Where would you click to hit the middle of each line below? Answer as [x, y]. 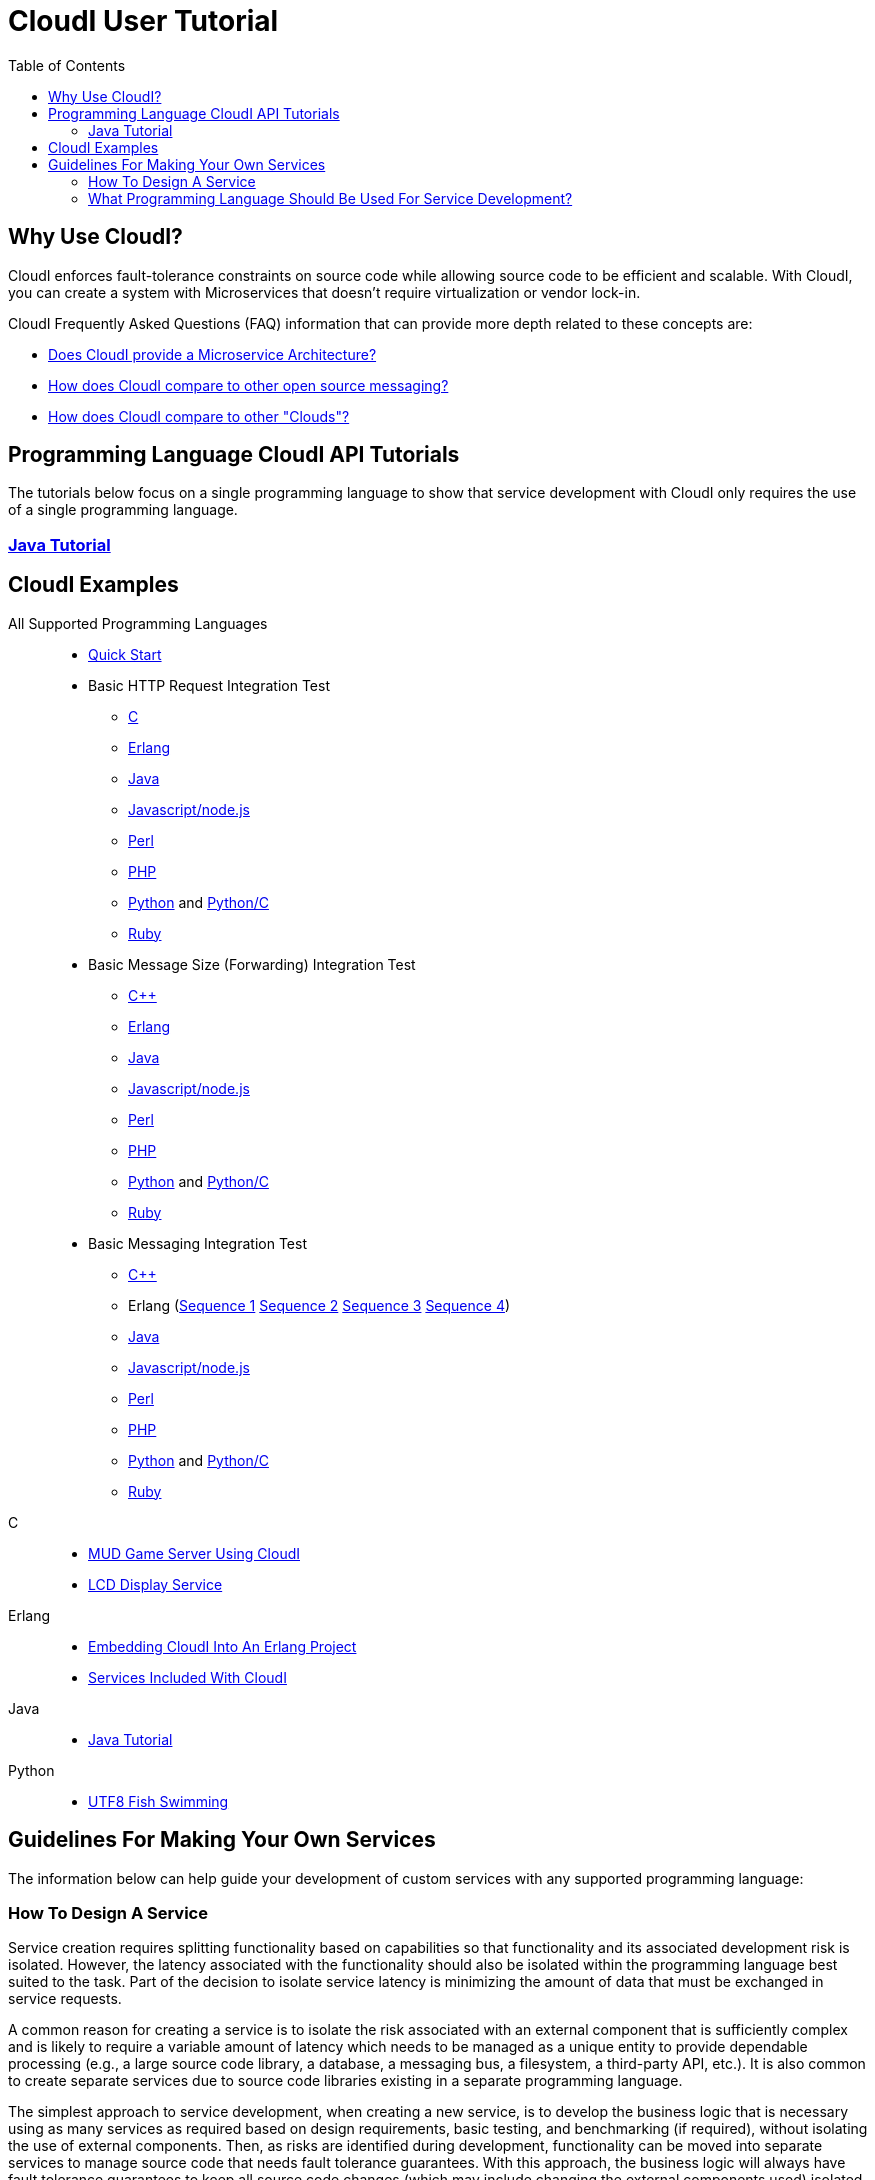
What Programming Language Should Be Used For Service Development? [330, 198]
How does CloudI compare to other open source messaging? [248, 385]
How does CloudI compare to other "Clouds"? [199, 416]
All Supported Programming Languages [138, 623]
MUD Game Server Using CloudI [194, 1553]
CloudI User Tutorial [143, 21]
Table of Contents [67, 65]
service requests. [65, 1999]
